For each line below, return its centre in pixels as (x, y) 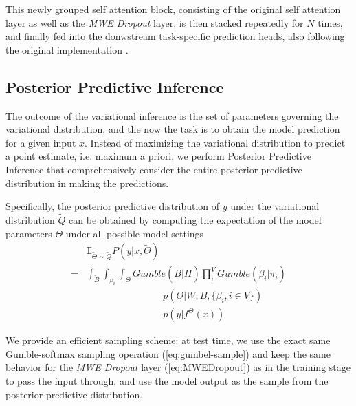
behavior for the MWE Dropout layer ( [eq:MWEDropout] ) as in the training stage (178, 367)
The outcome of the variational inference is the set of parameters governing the (172, 115)
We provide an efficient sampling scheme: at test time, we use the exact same (168, 340)
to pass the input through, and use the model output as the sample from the (167, 381)
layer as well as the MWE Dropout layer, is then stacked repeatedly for (155, 22)
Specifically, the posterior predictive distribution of (113, 206)
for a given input (41, 142)
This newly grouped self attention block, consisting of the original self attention (173, 9)
